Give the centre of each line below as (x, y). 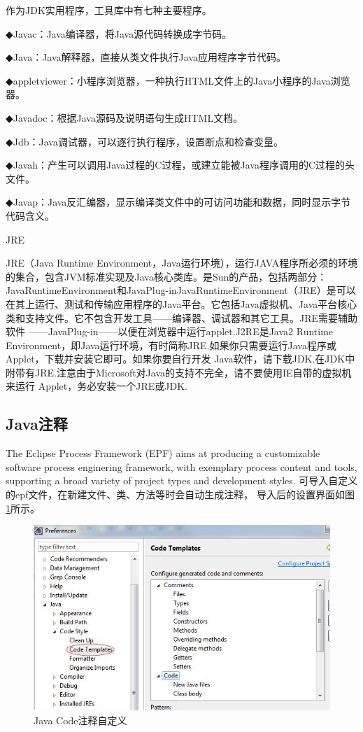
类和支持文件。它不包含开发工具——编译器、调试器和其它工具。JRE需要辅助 (182, 317)
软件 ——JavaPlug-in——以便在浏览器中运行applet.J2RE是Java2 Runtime (170, 331)
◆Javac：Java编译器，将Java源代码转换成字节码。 (119, 33)
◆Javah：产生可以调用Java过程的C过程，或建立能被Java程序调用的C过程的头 (180, 165)
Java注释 (37, 424)
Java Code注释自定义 (80, 720)
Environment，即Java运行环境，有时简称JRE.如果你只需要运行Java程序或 (171, 345)
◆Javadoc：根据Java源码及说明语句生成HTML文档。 (124, 117)
